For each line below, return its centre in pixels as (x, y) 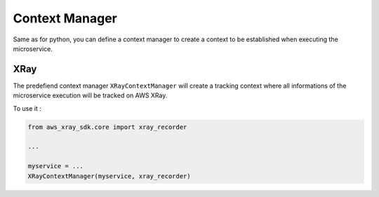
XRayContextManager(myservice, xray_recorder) (109, 176)
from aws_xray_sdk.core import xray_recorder (107, 127)
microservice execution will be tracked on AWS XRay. (90, 95)
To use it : (27, 108)
